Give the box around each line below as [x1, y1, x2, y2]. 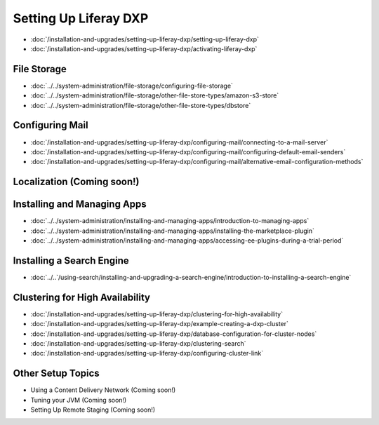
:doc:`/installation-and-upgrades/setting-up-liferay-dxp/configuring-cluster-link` [30, 349, 263, 358]
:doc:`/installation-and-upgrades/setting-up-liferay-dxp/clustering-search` [30, 339, 246, 347]
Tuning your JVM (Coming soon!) [30, 396, 127, 404]
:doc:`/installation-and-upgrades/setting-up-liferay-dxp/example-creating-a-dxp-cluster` [30, 320, 289, 328]
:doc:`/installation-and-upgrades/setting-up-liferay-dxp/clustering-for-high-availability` [30, 309, 284, 318]
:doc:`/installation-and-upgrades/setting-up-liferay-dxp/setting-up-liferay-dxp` [30, 35, 260, 43]
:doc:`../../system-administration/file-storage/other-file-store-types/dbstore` [30, 101, 251, 109]
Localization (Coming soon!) [13, 176, 140, 188]
